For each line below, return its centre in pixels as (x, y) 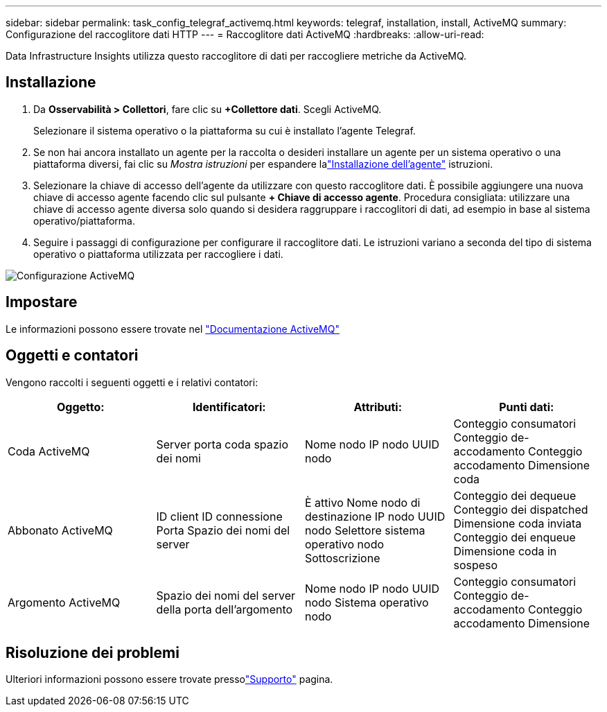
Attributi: (378, 407)
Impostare (42, 302)
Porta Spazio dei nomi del (223, 530)
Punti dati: (527, 407)
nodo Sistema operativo (367, 602)
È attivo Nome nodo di (363, 502)
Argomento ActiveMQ (64, 602)
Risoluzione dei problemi (93, 652)
